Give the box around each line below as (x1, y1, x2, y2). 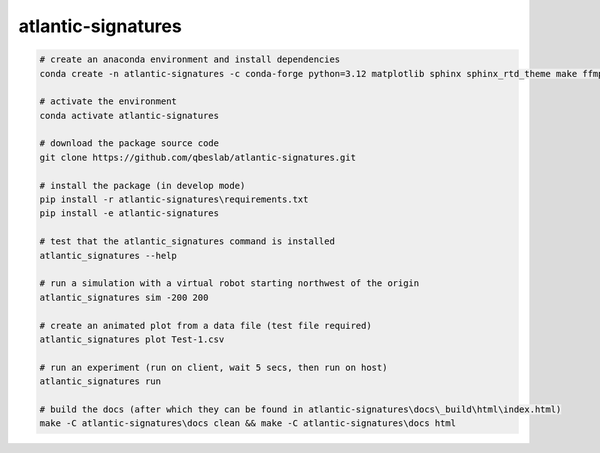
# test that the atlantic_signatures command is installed (39, 236, 335, 247)
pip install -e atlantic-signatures (39, 208, 220, 219)
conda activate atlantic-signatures (39, 110, 220, 121)
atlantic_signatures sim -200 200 (39, 291, 209, 303)
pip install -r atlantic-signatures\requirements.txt (39, 194, 309, 205)
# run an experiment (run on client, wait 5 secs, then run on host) (39, 361, 388, 373)
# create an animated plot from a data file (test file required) (39, 320, 372, 331)
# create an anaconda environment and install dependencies (39, 54, 341, 65)
